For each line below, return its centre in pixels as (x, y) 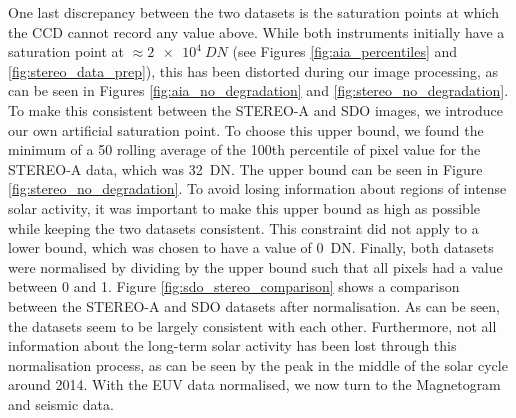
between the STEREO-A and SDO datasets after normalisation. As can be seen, (254, 305)
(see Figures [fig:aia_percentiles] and (345, 51)
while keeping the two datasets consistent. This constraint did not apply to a (243, 227)
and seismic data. (61, 403)
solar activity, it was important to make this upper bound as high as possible (244, 207)
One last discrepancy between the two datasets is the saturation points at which (253, 12)
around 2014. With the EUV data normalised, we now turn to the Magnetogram (254, 384)
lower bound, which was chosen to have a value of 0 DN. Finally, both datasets (251, 247)
